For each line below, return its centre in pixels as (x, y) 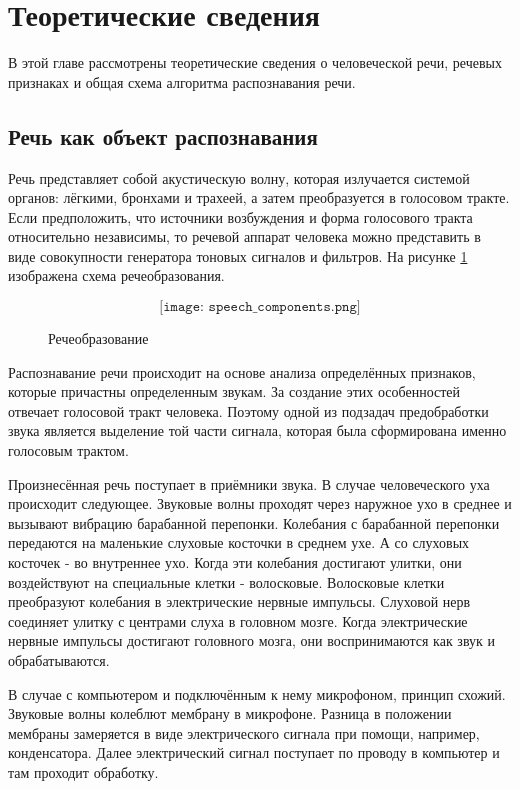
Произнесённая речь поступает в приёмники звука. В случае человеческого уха (249, 483)
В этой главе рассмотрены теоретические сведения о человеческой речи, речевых (255, 62)
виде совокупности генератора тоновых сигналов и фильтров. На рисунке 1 (238, 255)
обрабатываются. (59, 659)
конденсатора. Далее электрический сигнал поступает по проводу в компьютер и (254, 752)
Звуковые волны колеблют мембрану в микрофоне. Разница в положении (230, 713)
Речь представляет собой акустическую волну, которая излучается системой (239, 177)
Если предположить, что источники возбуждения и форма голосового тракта (240, 216)
